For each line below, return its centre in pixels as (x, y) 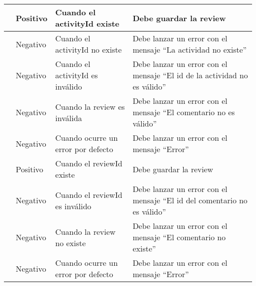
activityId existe (87, 23)
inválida (69, 118)
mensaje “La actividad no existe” (190, 49)
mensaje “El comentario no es (184, 112)
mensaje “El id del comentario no (190, 200)
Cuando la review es (90, 106)
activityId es (77, 75)
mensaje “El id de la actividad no (190, 75)
